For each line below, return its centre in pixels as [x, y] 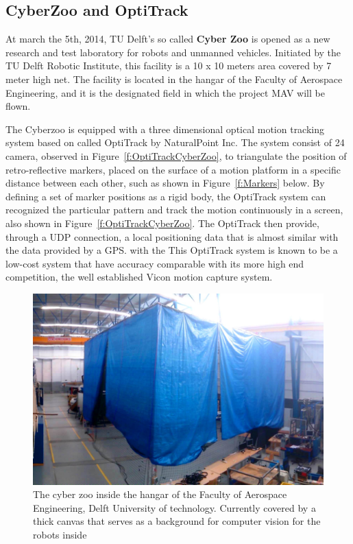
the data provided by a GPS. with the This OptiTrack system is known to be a [172, 250]
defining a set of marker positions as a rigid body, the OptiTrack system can [166, 196]
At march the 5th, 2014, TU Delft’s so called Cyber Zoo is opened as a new [168, 39]
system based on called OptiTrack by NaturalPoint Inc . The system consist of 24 [175, 142]
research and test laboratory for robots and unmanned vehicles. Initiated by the [173, 52]
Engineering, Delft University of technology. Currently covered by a [174, 507]
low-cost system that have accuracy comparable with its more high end [155, 263]
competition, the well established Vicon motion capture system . [139, 277]
